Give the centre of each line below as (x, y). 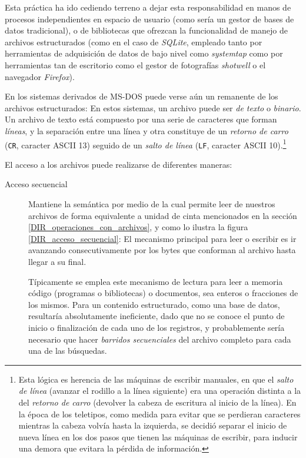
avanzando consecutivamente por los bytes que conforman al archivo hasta (162, 250)
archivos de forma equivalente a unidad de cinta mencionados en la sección (163, 215)
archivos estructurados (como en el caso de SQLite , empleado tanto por (134, 42)
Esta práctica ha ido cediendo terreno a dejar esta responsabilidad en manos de (148, 7)
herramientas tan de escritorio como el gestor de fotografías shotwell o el (135, 64)
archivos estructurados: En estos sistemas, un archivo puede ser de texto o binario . (153, 107)
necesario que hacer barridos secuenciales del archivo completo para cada (160, 339)
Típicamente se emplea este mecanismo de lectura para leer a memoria (156, 281)
